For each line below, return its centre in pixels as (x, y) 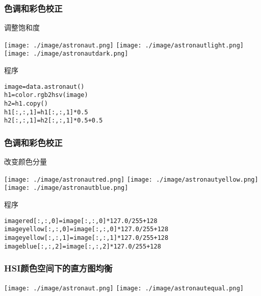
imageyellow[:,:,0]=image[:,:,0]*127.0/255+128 (86, 229)
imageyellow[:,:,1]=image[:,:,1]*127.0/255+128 (86, 238)
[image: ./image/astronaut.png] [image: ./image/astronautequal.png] (124, 288)
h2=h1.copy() (26, 104)
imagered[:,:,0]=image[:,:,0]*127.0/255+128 (81, 221)
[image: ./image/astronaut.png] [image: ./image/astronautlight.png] (124, 45)
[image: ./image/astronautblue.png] (66, 188)
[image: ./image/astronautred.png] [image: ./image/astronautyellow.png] (131, 179)
